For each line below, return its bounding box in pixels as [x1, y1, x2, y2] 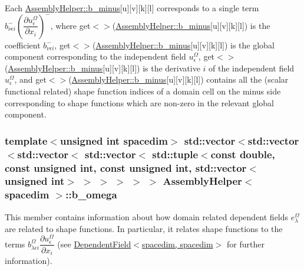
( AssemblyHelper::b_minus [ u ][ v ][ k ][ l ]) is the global [92, 38, 275, 51]
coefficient [5, 38, 41, 51]
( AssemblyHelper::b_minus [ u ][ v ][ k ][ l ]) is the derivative [5, 61, 200, 74]
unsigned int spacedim [60, 133, 168, 148]
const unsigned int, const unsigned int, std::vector [5, 160, 247, 175]
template [5, 133, 48, 148]
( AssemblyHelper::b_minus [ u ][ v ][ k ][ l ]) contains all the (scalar [68, 73, 289, 86]
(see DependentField [57, 237, 131, 250]
